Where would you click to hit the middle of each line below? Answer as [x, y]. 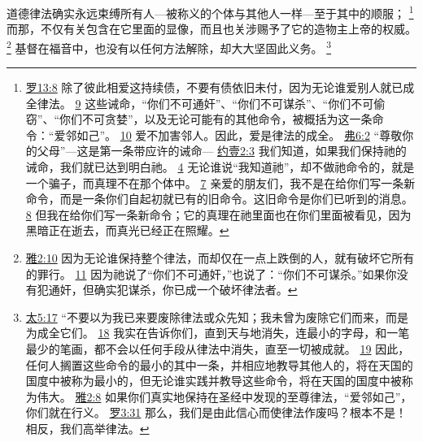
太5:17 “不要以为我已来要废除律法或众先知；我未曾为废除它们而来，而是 [217, 316]
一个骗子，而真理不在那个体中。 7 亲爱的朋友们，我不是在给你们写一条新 [220, 182]
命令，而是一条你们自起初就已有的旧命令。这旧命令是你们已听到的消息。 [219, 199]
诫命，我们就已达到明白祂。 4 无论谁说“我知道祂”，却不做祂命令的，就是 [220, 167]
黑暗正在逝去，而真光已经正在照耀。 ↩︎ [127, 230]
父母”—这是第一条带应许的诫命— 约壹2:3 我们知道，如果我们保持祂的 [222, 151]
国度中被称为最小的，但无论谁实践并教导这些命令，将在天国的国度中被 [214, 381]
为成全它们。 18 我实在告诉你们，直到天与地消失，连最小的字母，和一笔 [218, 333]
